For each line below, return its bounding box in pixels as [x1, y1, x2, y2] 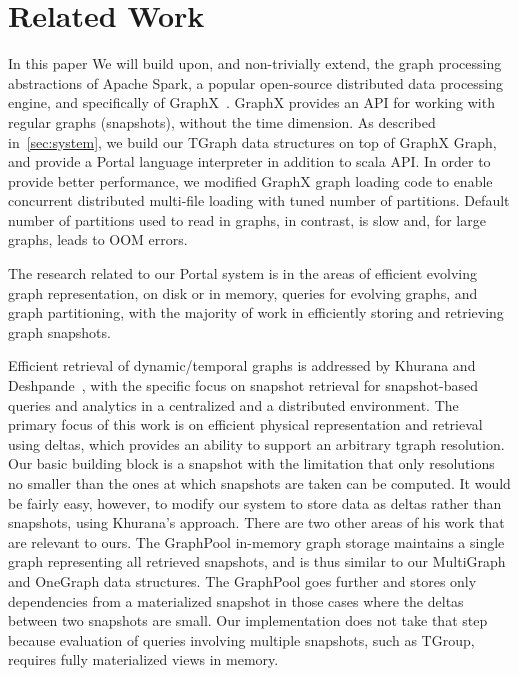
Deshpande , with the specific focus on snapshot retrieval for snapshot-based [8, 375, 478, 396]
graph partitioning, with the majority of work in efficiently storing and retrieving [8, 302, 504, 323]
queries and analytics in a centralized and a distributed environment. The [8, 394, 459, 415]
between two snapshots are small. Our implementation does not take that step [8, 610, 488, 631]
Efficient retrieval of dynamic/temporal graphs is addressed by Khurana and [8, 355, 476, 376]
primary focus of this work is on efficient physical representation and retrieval [8, 414, 483, 435]
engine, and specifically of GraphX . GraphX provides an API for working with [8, 92, 495, 113]
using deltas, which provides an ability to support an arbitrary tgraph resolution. [8, 433, 505, 454]
